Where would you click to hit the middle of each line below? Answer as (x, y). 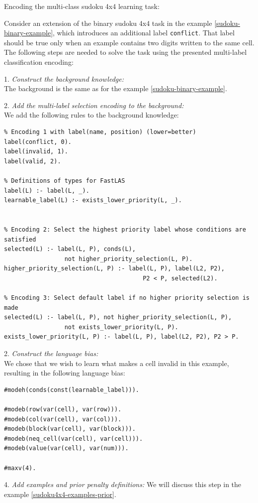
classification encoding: (39, 62)
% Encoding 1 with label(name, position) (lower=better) (100, 132)
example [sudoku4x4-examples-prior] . (60, 494)
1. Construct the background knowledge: (64, 78)
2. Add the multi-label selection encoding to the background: (94, 105)
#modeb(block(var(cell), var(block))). (70, 429)
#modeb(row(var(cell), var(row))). (63, 410)
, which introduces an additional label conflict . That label (144, 33)
